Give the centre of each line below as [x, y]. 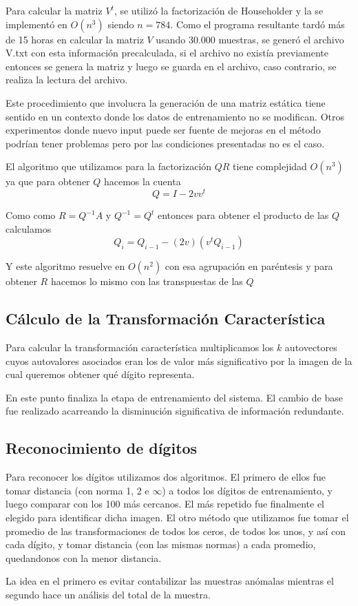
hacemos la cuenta [142, 181]
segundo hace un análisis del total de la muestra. [108, 594]
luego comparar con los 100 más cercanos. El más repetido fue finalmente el [165, 504]
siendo [121, 24]
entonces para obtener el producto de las [243, 215]
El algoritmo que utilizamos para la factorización [109, 166]
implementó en [36, 24]
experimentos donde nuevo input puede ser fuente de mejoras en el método [163, 130]
